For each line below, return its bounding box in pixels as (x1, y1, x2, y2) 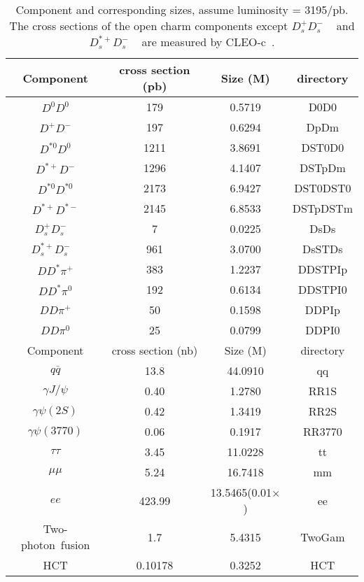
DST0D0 (301, 139, 344, 155)
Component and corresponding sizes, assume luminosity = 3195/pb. (15, 1, 349, 17)
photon (20, 537, 55, 553)
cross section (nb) (111, 342, 198, 358)
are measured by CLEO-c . (141, 34, 275, 50)
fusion (60, 537, 90, 553)
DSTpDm (299, 159, 346, 176)
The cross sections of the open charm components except (9, 17, 288, 34)
